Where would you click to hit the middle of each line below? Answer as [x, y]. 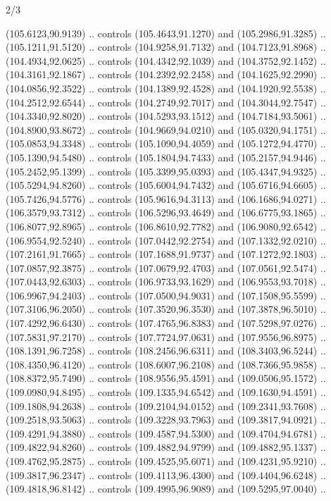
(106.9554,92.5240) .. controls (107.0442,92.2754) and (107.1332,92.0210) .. [166, 240]
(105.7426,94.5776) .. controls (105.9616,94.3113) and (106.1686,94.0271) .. [166, 198]
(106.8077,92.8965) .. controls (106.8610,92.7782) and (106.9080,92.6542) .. [166, 226]
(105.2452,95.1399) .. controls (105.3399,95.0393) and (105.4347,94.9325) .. [166, 171]
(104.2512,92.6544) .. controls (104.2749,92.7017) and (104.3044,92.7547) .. [166, 102]
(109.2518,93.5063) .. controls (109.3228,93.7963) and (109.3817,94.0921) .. [166, 420]
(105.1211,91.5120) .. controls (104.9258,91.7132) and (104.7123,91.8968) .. [166, 47]
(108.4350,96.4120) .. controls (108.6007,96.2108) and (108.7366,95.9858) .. [166, 364]
